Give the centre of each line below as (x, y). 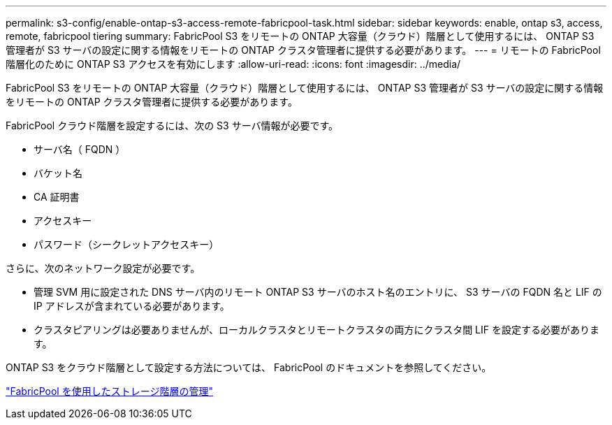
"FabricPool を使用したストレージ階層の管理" (109, 391)
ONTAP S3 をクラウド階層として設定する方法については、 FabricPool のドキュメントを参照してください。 (249, 367)
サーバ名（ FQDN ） (80, 149)
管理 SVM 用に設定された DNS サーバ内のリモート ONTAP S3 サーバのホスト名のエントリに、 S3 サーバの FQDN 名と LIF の (318, 292)
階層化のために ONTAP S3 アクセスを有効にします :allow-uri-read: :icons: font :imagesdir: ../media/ (233, 64)
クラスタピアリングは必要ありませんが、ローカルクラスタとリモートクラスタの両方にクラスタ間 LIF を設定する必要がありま (316, 330)
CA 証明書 (57, 197)
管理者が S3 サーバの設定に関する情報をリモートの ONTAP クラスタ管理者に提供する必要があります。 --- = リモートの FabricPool (303, 50)
